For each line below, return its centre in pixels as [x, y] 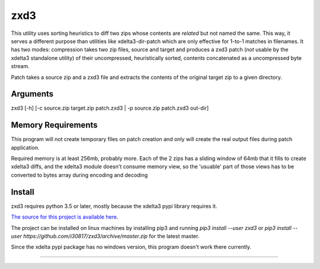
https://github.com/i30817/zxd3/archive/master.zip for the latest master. [111, 236]
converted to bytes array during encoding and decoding [79, 175]
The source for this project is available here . [65, 217]
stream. [20, 66]
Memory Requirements [54, 125]
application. [25, 148]
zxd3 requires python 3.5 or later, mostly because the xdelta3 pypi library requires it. [114, 206]
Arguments [32, 94]
